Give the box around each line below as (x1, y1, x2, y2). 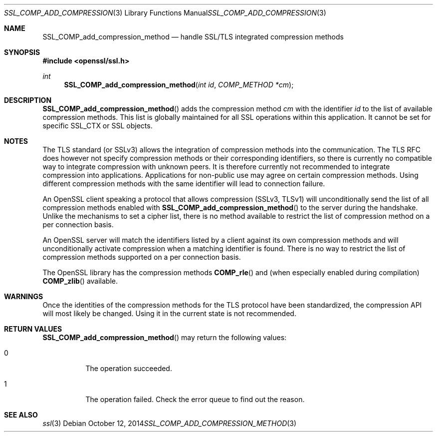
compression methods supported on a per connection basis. (42, 253, 241, 261)
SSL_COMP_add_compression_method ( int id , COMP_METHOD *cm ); (64, 80, 294, 89)
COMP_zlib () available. (42, 277, 118, 285)
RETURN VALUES (4, 325, 62, 333)
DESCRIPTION (4, 96, 52, 104)
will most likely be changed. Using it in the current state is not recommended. (42, 309, 296, 318)
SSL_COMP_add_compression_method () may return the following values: (42, 333, 287, 342)
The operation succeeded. (85, 364, 172, 373)
